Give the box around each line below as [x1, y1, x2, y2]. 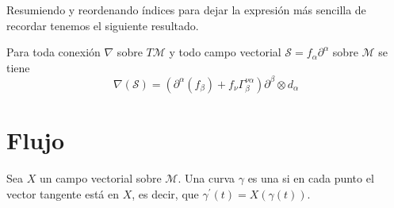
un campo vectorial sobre [39, 170, 162, 186]
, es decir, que [132, 185, 199, 202]
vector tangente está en [6, 185, 120, 202]
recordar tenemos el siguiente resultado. [6, 17, 199, 33]
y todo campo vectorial [169, 44, 281, 60]
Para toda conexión [6, 44, 101, 60]
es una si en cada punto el [247, 170, 374, 186]
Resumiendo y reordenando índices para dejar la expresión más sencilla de [6, 2, 366, 17]
